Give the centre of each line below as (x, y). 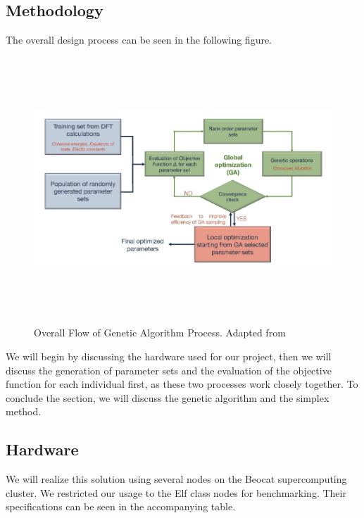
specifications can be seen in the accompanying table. (121, 506)
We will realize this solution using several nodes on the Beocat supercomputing (176, 479)
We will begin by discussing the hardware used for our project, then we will (169, 356)
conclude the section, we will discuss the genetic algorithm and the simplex (168, 397)
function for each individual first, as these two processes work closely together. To (182, 384)
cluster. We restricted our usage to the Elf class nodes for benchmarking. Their (176, 492)
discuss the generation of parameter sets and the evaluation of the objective (169, 370)
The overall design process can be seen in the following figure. (139, 40)
